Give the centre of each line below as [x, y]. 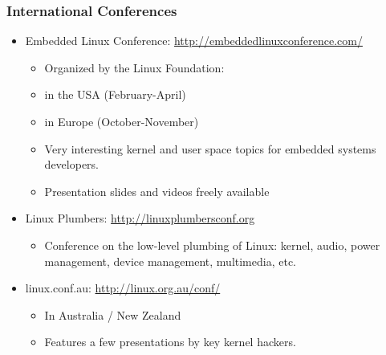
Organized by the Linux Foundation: [134, 67]
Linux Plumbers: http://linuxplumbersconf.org [140, 218]
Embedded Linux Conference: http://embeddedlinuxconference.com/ [194, 41]
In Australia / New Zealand [113, 314]
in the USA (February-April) [115, 94]
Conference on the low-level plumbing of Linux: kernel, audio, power [212, 245]
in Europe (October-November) [122, 121]
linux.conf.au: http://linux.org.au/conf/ [123, 288]
